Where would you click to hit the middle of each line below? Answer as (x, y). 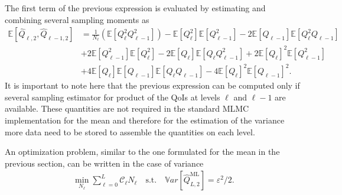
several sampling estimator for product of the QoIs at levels (113, 97)
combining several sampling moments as (77, 19)
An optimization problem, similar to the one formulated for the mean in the (142, 152)
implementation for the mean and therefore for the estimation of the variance (145, 120)
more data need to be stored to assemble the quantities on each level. (130, 131)
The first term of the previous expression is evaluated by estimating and (135, 8)
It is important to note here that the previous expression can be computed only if (152, 85)
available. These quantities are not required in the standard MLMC (127, 108)
